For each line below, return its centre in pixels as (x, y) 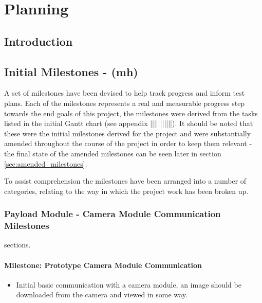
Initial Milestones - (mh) (71, 71)
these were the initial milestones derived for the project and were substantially (128, 133)
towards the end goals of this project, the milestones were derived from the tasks (131, 113)
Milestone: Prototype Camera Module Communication (103, 265)
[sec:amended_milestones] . (46, 163)
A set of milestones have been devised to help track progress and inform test (125, 93)
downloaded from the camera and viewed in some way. (102, 295)
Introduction (39, 41)
